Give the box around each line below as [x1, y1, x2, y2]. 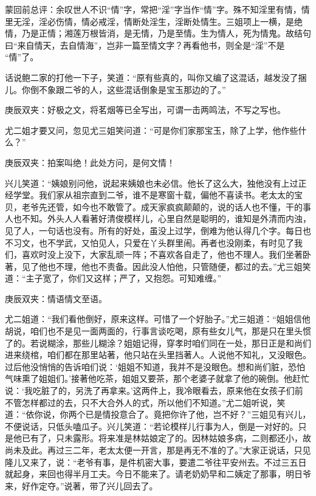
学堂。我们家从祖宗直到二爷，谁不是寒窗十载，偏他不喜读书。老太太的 [13, 188, 294, 201]
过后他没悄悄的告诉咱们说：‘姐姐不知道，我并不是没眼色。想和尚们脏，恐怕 [5, 360, 305, 373]
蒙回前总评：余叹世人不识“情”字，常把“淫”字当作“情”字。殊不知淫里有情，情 [5, 3, 310, 15]
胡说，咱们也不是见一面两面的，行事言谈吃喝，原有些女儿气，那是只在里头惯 [5, 325, 311, 337]
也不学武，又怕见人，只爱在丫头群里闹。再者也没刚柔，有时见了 [38, 236, 294, 249]
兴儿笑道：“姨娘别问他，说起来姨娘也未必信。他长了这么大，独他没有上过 [5, 176, 298, 189]
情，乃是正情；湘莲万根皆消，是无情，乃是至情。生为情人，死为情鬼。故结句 [5, 27, 311, 40]
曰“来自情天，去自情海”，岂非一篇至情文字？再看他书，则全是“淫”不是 [5, 38, 285, 51]
